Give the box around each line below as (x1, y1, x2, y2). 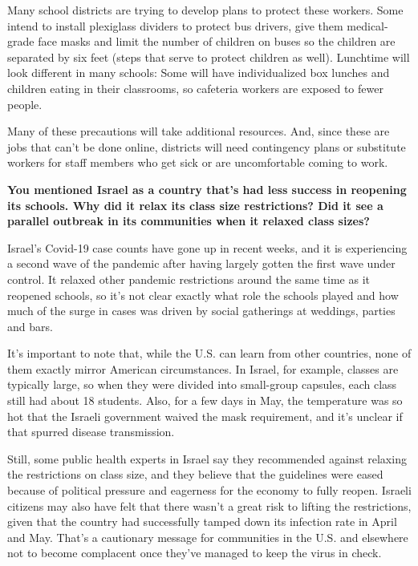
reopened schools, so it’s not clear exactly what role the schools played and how (7, 286, 399, 303)
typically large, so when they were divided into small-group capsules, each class (7, 376, 397, 393)
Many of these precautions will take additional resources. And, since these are (7, 123, 390, 139)
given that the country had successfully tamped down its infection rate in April (7, 513, 397, 530)
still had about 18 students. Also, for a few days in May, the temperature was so (7, 392, 403, 409)
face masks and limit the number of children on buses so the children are (38, 33, 396, 50)
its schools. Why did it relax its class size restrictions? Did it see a (7, 196, 384, 213)
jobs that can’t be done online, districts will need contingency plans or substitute (7, 138, 406, 155)
